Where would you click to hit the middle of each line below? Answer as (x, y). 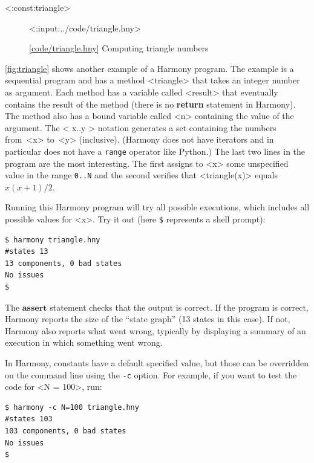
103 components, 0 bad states (66, 431)
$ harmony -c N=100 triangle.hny (72, 407)
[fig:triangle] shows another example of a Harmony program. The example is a (149, 68)
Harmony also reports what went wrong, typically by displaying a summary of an (155, 330)
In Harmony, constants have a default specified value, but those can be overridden (157, 363)
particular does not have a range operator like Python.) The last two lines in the (155, 151)
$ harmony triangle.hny (53, 240)
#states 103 (29, 419)
